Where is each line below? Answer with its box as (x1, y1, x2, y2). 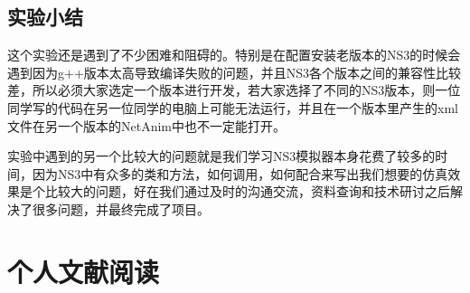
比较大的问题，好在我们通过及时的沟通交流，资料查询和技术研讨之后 (44, 182, 450, 201)
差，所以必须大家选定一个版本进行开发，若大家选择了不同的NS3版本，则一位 (7, 80, 461, 99)
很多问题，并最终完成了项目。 (32, 199, 210, 218)
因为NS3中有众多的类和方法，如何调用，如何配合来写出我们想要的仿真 (32, 164, 448, 183)
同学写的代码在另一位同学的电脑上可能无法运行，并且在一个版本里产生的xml (7, 98, 458, 117)
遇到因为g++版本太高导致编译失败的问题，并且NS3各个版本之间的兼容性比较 (7, 62, 462, 81)
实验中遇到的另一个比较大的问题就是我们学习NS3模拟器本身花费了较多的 (7, 146, 436, 165)
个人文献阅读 (7, 252, 160, 289)
